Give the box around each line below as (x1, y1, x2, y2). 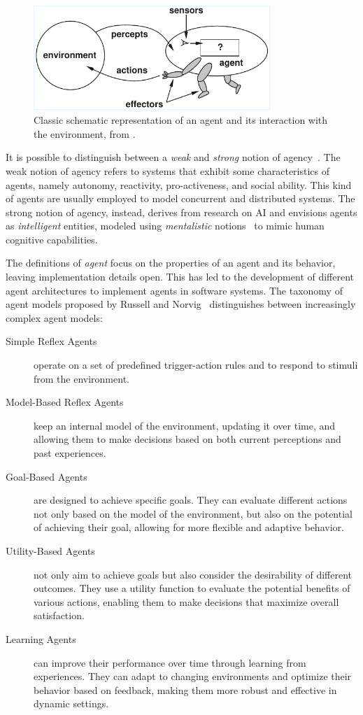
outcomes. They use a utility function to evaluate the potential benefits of (34, 581, 350, 595)
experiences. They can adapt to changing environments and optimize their (34, 669, 352, 684)
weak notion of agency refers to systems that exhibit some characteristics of (6, 163, 330, 178)
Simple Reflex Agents (6, 334, 97, 348)
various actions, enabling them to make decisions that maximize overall (34, 594, 339, 609)
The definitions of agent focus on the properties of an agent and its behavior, (6, 255, 336, 270)
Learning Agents (6, 631, 76, 646)
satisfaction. (34, 608, 85, 623)
